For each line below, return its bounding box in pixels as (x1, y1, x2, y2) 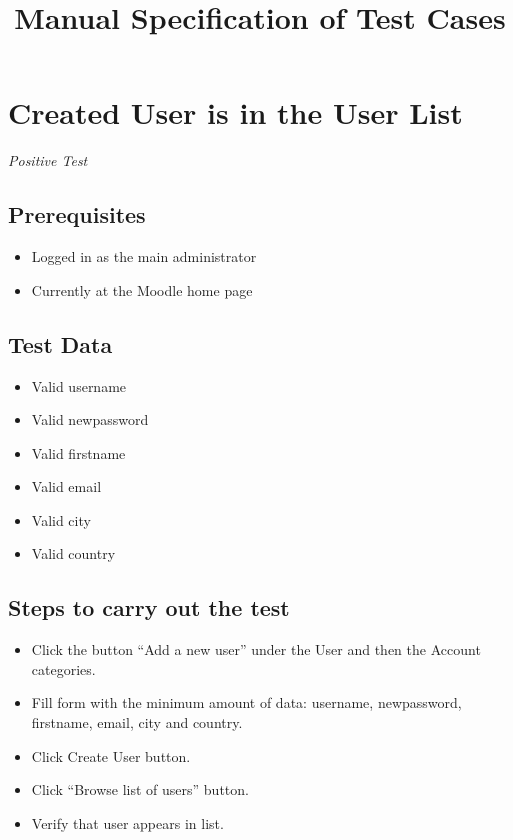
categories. (31, 658, 96, 679)
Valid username (31, 375, 127, 396)
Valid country (31, 543, 116, 564)
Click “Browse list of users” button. (31, 779, 249, 800)
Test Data (8, 328, 113, 359)
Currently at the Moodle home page (31, 279, 253, 300)
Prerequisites (8, 199, 146, 230)
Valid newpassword (31, 409, 149, 430)
